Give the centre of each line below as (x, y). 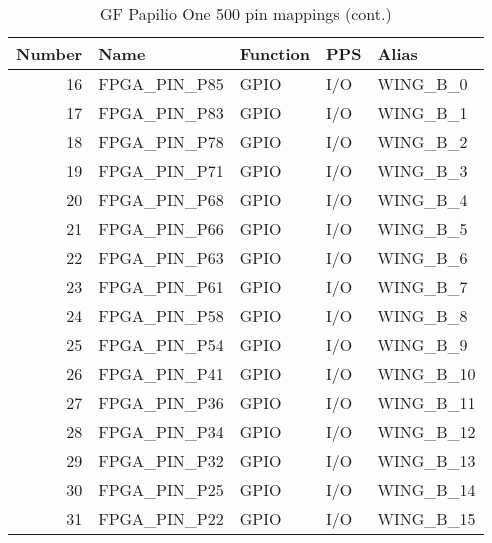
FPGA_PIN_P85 (161, 83)
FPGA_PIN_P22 (161, 518)
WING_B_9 (422, 344)
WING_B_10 (426, 373)
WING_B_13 (426, 460)
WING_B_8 (422, 315)
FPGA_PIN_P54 (161, 344)
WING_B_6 (422, 257)
